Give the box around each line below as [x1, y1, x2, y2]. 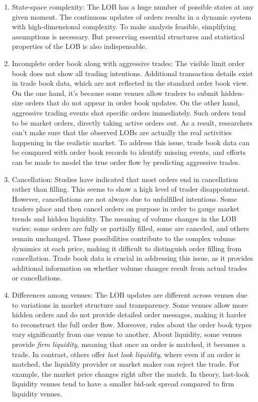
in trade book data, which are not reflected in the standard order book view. [12, 78, 249, 88]
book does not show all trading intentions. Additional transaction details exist [12, 68, 253, 78]
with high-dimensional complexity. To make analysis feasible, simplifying [12, 21, 236, 32]
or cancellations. [12, 272, 62, 283]
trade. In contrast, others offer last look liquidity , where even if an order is [12, 349, 240, 359]
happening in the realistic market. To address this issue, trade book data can [12, 137, 250, 147]
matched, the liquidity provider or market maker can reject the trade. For [12, 359, 240, 369]
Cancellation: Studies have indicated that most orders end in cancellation [12, 174, 238, 184]
